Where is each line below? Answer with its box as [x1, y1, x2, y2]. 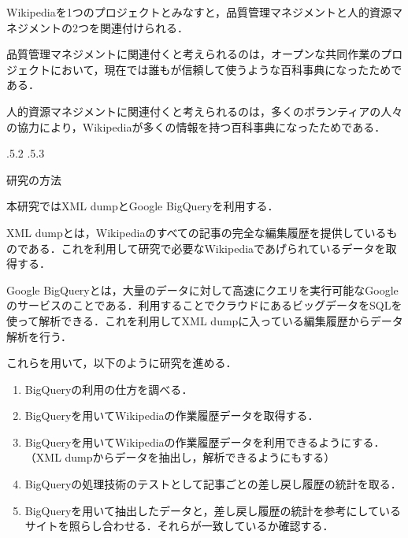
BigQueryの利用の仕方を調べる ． [24, 380, 193, 397]
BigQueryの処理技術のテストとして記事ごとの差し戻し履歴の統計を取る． [24, 476, 402, 492]
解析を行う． [6, 328, 72, 344]
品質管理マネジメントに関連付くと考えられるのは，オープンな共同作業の [6, 46, 381, 62]
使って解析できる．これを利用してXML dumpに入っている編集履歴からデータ [6, 312, 403, 328]
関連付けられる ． [99, 19, 188, 35]
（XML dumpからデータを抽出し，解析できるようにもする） [24, 449, 336, 466]
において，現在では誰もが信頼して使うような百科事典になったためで [50, 61, 402, 77]
